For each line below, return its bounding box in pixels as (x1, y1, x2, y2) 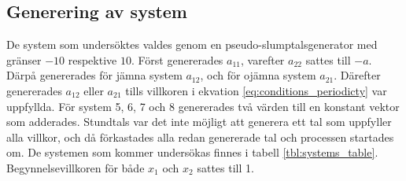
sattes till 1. (197, 159, 254, 175)
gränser (6, 51, 42, 68)
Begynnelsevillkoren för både (6, 159, 145, 175)
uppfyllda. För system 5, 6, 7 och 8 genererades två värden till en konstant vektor (6, 98, 400, 114)
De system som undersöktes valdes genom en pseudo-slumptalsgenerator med (6, 36, 378, 53)
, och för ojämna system (200, 67, 316, 83)
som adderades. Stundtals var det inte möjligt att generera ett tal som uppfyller (6, 113, 392, 130)
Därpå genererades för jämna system (6, 67, 183, 83)
